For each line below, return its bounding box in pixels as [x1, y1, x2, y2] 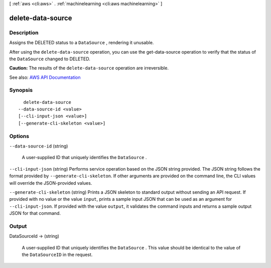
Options [9, 132, 30, 140]
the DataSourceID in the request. [22, 251, 93, 258]
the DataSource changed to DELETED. [9, 56, 90, 62]
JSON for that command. [9, 210, 61, 216]
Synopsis [9, 87, 33, 94]
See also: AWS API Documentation [9, 74, 81, 80]
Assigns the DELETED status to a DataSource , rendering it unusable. [9, 40, 154, 46]
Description [9, 29, 39, 36]
